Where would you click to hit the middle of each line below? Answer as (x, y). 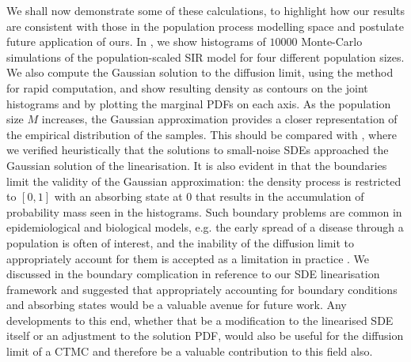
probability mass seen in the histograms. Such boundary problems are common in (204, 211)
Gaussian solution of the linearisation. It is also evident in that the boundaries (197, 165)
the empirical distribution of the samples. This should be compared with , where (202, 134)
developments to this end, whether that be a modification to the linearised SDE (200, 320)
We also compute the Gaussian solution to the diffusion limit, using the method (200, 72)
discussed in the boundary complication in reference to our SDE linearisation (193, 274)
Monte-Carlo (332, 41)
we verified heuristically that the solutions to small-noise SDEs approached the (198, 150)
